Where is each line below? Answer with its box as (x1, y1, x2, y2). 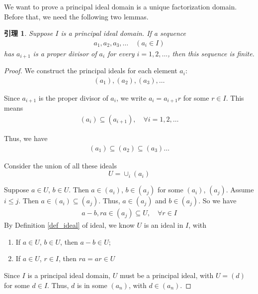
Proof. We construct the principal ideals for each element (4, 65, 177, 76)
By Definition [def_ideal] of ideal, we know (4, 220, 135, 230)
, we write (116, 92, 147, 103)
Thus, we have (4, 133, 48, 143)
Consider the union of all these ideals (4, 160, 117, 170)
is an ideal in (144, 220, 183, 230)
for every (107, 48, 135, 58)
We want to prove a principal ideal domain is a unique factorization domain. (4, 1, 237, 11)
